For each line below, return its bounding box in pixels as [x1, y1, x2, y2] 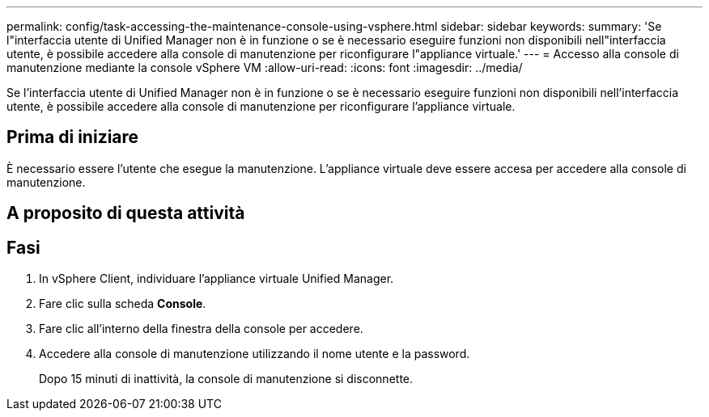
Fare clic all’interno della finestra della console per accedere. [39, 322, 363, 336]
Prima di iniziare [6, 127, 139, 148]
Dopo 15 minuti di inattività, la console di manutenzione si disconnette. [39, 372, 414, 386]
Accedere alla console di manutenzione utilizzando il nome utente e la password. [39, 347, 470, 361]
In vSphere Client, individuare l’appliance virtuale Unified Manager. [39, 272, 394, 286]
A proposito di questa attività [6, 203, 245, 224]
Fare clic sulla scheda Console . [39, 297, 206, 311]
